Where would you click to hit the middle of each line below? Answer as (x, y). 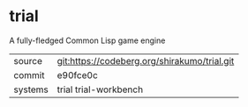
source (28, 61)
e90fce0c (78, 75)
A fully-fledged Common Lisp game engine (87, 40)
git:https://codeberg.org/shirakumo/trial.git (146, 61)
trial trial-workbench (100, 89)
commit (29, 75)
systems (31, 89)
